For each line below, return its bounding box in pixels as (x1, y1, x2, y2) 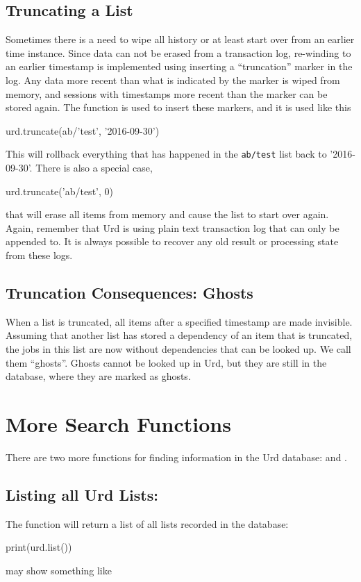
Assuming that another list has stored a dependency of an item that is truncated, (6, 328, 353, 342)
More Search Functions (6, 409, 231, 438)
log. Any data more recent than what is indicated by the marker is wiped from (6, 72, 340, 87)
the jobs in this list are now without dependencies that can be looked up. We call (6, 341, 351, 356)
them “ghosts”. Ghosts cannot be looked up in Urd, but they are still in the (6, 355, 327, 369)
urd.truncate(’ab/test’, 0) (6, 183, 113, 198)
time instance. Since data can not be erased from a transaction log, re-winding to (6, 45, 351, 60)
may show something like (6, 563, 112, 577)
